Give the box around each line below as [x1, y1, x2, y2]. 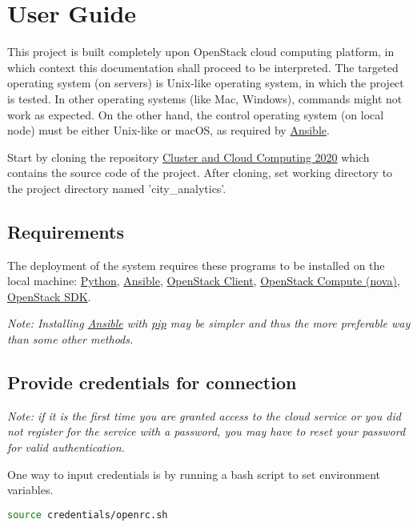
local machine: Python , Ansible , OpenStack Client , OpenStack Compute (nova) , [7, 272, 400, 289]
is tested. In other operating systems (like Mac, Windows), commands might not [7, 90, 403, 107]
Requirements [7, 219, 124, 243]
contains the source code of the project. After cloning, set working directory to [7, 164, 393, 181]
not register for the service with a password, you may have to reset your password [7, 423, 406, 440]
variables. [7, 481, 54, 498]
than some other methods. [7, 331, 134, 348]
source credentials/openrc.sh [7, 509, 168, 521]
